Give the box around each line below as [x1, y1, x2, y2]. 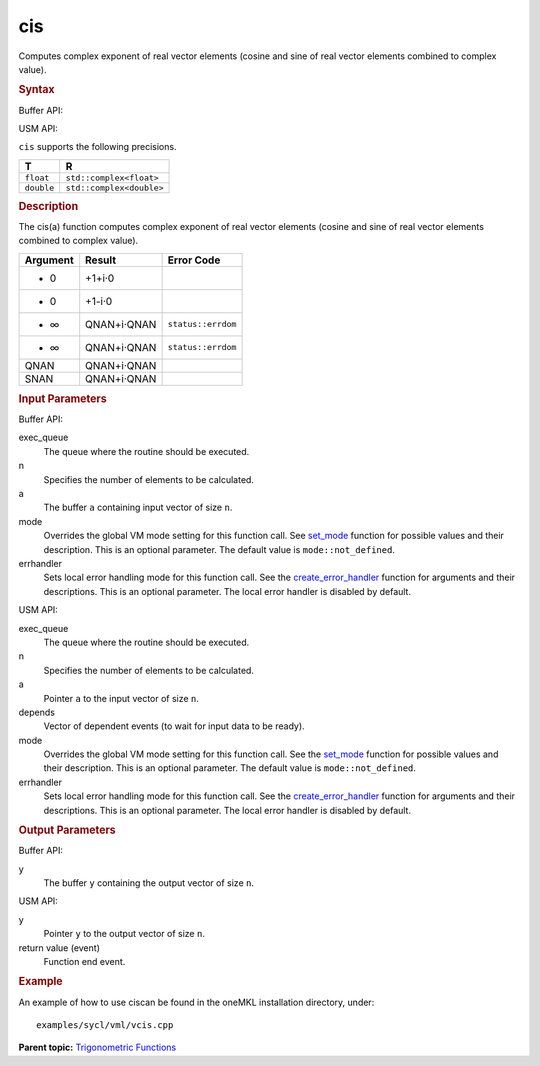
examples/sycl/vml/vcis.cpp [36, 1020, 174, 1031]
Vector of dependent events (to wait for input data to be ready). [43, 720, 305, 732]
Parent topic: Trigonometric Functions [18, 1041, 177, 1054]
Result [85, 253, 117, 267]
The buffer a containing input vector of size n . [43, 501, 233, 514]
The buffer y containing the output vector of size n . [43, 877, 255, 889]
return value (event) [18, 941, 100, 954]
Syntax [18, 83, 55, 97]
